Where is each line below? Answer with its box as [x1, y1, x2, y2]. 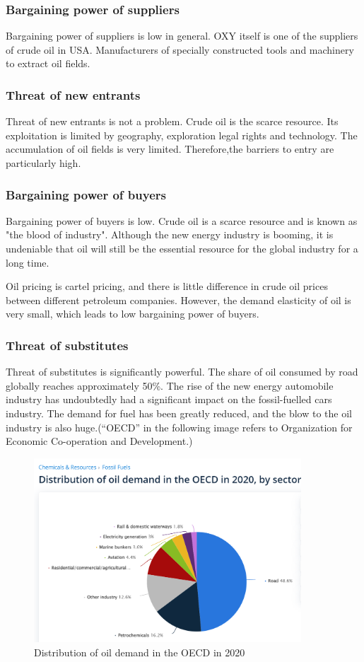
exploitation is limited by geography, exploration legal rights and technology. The [6, 127, 358, 142]
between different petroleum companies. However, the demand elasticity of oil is [6, 292, 351, 307]
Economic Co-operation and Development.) [6, 434, 193, 448]
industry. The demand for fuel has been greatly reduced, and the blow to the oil [6, 405, 352, 420]
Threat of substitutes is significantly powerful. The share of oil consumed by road [6, 364, 358, 379]
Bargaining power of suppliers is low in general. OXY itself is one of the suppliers [6, 28, 358, 43]
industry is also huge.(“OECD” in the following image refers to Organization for [6, 419, 353, 434]
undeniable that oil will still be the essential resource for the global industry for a [6, 241, 358, 255]
